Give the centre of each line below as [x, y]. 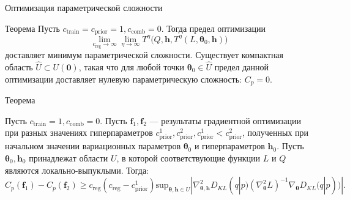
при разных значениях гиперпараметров [79, 132]
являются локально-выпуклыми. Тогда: [77, 170]
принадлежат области [69, 157]
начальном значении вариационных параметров [93, 146]
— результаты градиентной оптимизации [225, 120]
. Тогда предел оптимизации [213, 28]
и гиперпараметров [229, 146]
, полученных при [275, 132]
